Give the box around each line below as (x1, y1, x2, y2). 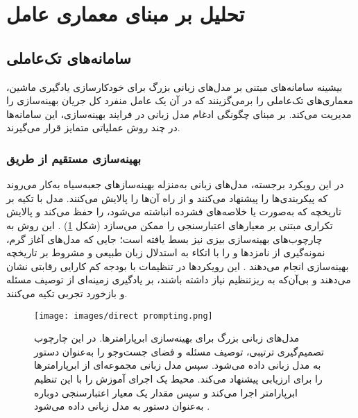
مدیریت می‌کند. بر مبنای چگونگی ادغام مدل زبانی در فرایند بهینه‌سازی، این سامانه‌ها (6, 106, 352, 121)
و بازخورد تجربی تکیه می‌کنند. (6, 285, 128, 300)
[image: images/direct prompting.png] (34, 310, 213, 321)
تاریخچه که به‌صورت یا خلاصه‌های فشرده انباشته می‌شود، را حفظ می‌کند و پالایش (6, 204, 341, 219)
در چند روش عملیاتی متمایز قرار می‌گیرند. (6, 120, 180, 135)
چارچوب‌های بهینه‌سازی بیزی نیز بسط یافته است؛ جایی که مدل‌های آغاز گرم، (6, 231, 323, 246)
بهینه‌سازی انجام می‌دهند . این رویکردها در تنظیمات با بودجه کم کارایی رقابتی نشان (6, 258, 349, 273)
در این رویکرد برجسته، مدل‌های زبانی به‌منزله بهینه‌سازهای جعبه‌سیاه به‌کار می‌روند (6, 177, 344, 192)
